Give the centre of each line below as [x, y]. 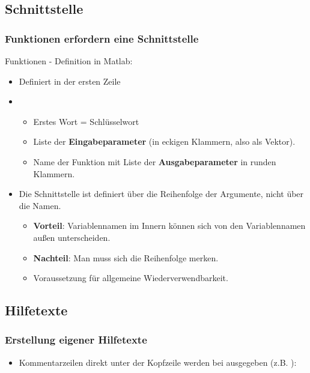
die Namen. [40, 205]
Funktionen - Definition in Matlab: [69, 61]
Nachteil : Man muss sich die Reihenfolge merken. [126, 257]
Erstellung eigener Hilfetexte [76, 340]
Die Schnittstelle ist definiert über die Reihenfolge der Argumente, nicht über [161, 194]
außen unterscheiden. [72, 237]
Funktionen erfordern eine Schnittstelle [102, 38]
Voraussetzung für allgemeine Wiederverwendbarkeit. [131, 278]
